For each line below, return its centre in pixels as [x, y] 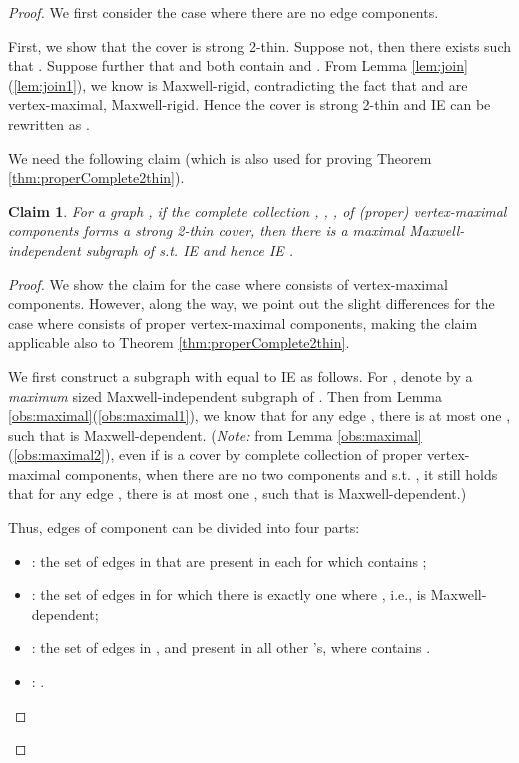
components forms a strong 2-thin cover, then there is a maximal [206, 230]
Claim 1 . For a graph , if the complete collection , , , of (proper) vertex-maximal [257, 210]
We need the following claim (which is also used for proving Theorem [220, 157]
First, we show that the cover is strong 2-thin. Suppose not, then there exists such [259, 45]
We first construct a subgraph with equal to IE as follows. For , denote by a [240, 375]
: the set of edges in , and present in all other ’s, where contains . [231, 647]
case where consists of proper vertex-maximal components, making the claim [243, 322]
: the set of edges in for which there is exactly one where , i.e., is [229, 594]
